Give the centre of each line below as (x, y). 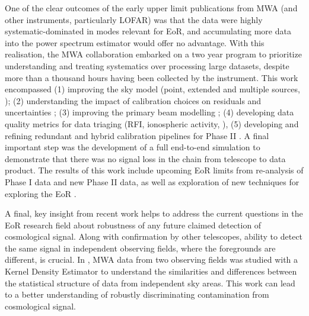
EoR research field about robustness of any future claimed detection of (133, 225)
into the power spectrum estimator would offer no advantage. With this (135, 42)
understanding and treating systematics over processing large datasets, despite (147, 65)
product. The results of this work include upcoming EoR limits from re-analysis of (154, 170)
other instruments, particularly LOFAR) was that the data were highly (134, 19)
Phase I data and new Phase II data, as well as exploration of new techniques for (152, 181)
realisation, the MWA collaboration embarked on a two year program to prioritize (153, 54)
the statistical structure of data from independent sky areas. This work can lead (150, 283)
